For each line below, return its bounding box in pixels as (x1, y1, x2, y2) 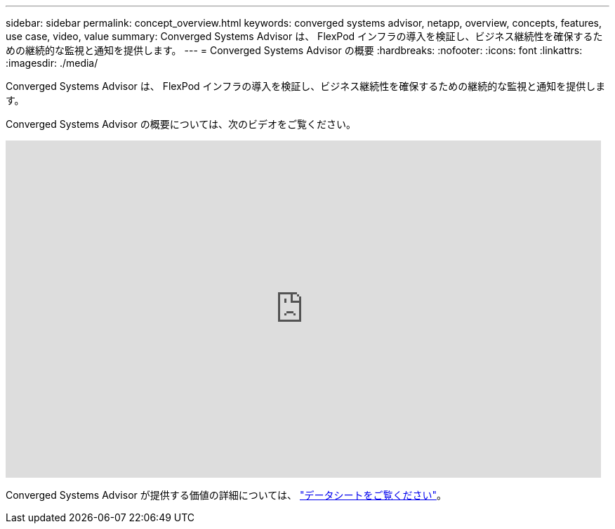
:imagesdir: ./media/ (6, 57, 98, 69)
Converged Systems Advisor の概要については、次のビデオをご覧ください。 (6, 118, 357, 130)
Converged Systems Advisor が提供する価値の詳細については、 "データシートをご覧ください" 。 (6, 489, 447, 501)
